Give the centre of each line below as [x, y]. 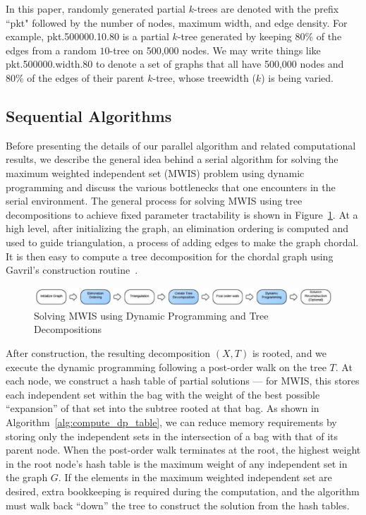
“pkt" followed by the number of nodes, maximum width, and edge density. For [177, 22]
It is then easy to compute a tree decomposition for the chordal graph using [170, 256]
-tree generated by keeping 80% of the [260, 36]
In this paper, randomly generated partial [96, 8]
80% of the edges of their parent [75, 77]
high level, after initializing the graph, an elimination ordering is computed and [177, 228]
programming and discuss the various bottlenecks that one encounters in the [171, 187]
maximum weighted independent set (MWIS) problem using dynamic [155, 172]
